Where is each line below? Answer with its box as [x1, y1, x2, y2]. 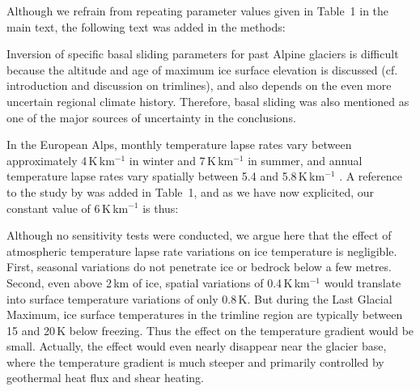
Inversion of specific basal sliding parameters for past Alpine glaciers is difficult [6, 45, 399, 62]
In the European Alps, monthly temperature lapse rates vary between [6, 136, 352, 153]
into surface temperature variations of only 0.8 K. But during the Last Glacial [6, 290, 392, 307]
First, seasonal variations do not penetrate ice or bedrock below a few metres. [6, 258, 392, 275]
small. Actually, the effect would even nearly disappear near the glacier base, [6, 338, 387, 355]
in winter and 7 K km [129, 151, 234, 168]
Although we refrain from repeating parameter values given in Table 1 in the [6, 2, 389, 19]
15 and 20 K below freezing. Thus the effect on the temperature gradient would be [6, 321, 414, 338]
